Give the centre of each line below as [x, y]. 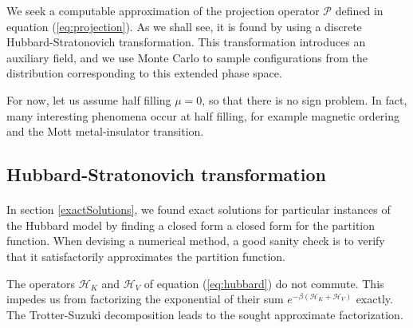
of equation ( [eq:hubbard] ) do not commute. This [264, 283]
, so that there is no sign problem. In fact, [305, 99]
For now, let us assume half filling [89, 99]
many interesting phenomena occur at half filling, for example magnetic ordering [203, 115]
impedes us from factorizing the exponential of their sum [145, 299]
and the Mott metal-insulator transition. [105, 131]
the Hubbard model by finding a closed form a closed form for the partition [191, 225]
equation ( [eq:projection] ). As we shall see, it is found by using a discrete [184, 26]
